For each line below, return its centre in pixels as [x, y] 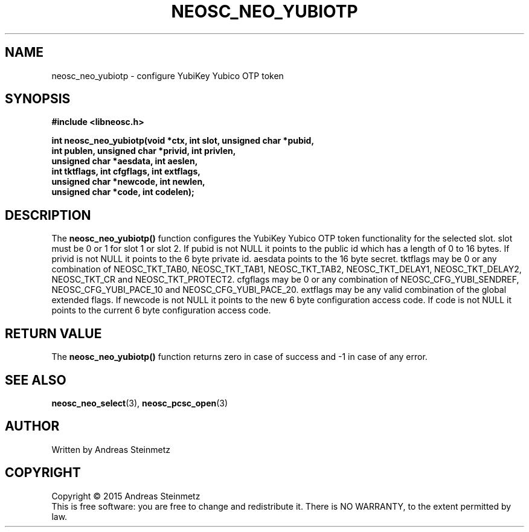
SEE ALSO [36, 380]
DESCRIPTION [48, 215]
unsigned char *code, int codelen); [123, 192]
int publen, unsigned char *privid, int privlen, [144, 151]
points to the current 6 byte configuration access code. [161, 310]
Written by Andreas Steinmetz [111, 449]
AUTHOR [32, 426]
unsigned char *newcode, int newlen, [128, 182]
